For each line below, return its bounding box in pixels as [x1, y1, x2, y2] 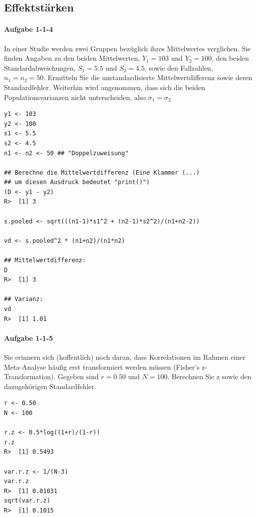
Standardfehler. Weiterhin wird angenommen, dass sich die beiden [4, 82, 205, 92]
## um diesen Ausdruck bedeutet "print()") [4, 179, 150, 186]
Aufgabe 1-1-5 [4, 332, 53, 343]
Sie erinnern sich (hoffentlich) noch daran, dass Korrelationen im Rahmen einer [4, 352, 246, 362]
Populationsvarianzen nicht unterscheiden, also [4, 92, 146, 102]
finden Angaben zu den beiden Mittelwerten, [4, 53, 140, 63]
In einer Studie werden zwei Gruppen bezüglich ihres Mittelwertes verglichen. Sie [4, 43, 251, 53]
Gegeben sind [58, 371, 99, 382]
